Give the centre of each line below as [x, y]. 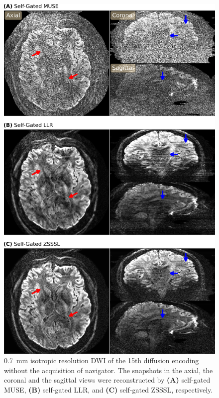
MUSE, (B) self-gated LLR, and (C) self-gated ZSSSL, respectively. [109, 389]
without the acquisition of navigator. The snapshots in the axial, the [109, 370]
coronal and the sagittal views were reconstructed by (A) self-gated [107, 380]
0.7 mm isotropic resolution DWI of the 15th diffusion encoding [102, 360]
